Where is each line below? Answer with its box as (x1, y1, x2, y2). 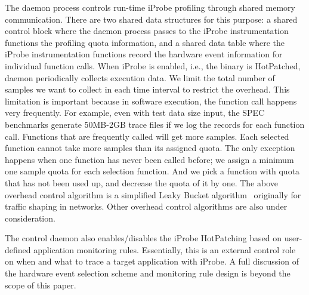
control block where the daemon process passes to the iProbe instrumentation (5, 24, 289, 37)
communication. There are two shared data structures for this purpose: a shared (5, 13, 298, 25)
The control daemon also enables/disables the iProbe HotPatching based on (5, 232, 282, 244)
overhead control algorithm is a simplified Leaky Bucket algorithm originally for (5, 188, 301, 201)
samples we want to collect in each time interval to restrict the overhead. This (5, 83, 290, 96)
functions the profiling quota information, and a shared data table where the (5, 36, 285, 48)
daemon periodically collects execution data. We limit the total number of (5, 71, 275, 84)
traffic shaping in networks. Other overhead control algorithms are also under (5, 200, 288, 213)
